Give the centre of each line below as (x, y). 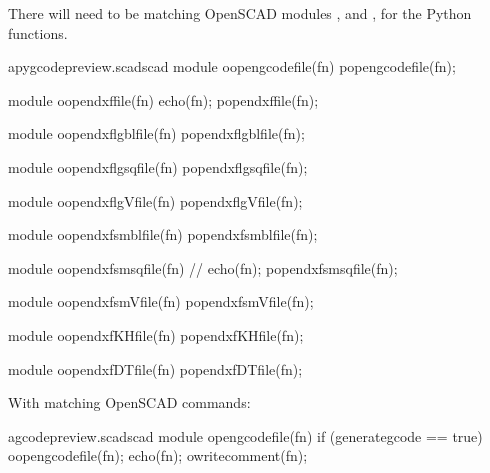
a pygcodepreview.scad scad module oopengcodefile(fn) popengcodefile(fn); (232, 66)
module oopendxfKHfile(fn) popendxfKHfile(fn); (156, 334)
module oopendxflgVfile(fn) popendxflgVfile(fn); (155, 200)
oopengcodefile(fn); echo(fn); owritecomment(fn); (158, 455)
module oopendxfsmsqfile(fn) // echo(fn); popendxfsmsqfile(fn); (203, 267)
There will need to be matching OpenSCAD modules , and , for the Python (240, 13)
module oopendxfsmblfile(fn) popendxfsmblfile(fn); (163, 234)
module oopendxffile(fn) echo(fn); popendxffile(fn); (163, 99)
